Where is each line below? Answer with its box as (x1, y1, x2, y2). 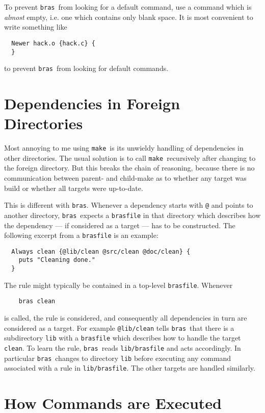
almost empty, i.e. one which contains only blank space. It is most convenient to (4, 11, 253, 22)
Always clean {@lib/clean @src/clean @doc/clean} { (11, 248, 191, 255)
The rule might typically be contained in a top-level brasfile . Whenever (4, 279, 233, 290)
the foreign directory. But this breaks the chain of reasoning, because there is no (4, 162, 255, 173)
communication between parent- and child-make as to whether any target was (4, 173, 247, 183)
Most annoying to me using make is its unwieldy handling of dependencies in (4, 142, 244, 153)
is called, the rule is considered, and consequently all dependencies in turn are (4, 312, 247, 323)
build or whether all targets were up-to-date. (4, 182, 143, 193)
